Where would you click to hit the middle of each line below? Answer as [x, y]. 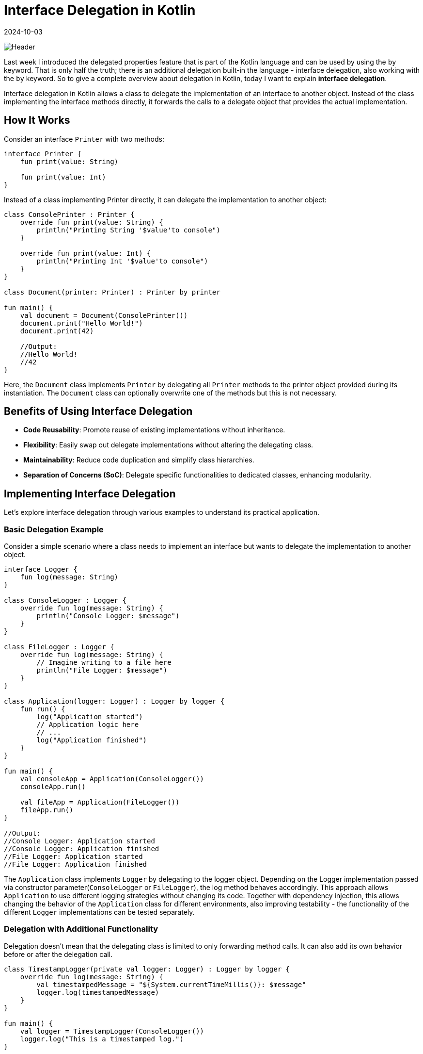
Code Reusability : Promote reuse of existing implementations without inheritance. [154, 430]
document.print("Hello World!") [81, 323]
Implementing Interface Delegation [90, 494]
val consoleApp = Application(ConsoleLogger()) [112, 779]
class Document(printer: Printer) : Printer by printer [112, 292]
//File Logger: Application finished [76, 865]
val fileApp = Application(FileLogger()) [100, 802]
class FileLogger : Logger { [59, 647]
